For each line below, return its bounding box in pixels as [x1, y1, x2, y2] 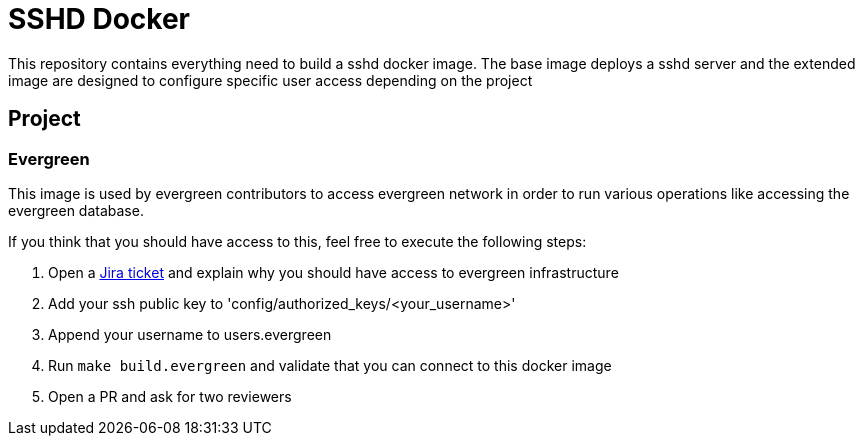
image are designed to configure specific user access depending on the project [8, 71, 533, 89]
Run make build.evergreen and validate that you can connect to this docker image [48, 356, 612, 374]
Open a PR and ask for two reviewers [48, 387, 292, 405]
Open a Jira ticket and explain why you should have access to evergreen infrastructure [48, 263, 619, 281]
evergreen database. [8, 201, 144, 219]
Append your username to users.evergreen [48, 325, 332, 343]
